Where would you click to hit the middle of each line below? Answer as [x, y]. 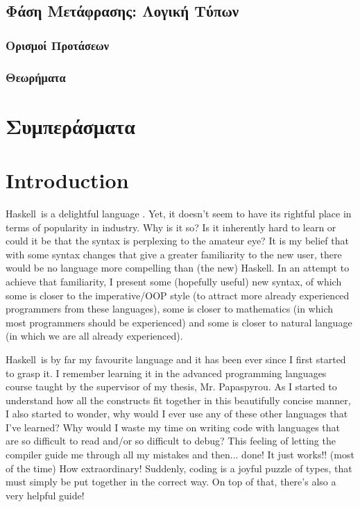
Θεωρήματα [36, 77]
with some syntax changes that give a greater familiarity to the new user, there [174, 254]
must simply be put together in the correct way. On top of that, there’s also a [171, 482]
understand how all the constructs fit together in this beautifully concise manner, [178, 400]
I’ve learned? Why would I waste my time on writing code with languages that [173, 427]
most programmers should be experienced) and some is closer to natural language [179, 322]
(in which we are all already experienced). [94, 336]
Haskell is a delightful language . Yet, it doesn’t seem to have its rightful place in [179, 213]
